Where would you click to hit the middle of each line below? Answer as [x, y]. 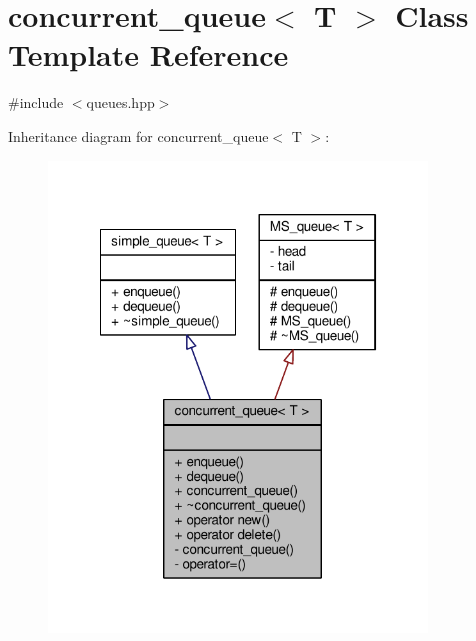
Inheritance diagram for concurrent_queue [138, 135]
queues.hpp [120, 102]
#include [36, 102]
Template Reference [148, 54]
